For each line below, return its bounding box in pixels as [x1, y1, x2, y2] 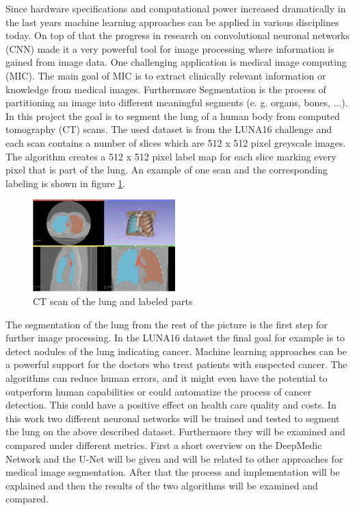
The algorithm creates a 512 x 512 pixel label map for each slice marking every [5, 149, 337, 163]
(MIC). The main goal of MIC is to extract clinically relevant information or [5, 68, 326, 82]
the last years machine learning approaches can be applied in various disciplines [5, 14, 339, 29]
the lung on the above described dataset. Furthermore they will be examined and [5, 424, 345, 439]
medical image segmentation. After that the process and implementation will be [5, 465, 340, 479]
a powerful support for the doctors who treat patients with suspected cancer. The [5, 357, 347, 372]
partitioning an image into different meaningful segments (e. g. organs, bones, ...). [5, 95, 348, 110]
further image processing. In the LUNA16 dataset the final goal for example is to [5, 330, 345, 345]
